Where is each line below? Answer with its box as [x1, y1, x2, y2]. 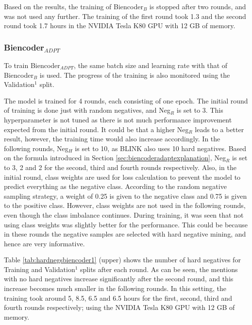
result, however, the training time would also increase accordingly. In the [4, 134, 220, 144]
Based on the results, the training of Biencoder [4, 1, 143, 11]
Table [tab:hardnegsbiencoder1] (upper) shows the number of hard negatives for [4, 255, 241, 265]
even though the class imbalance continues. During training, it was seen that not [4, 209, 244, 220]
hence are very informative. [4, 238, 85, 248]
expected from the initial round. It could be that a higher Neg [4, 124, 189, 134]
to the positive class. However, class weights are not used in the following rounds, [4, 200, 246, 210]
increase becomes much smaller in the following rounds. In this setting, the [4, 283, 226, 293]
